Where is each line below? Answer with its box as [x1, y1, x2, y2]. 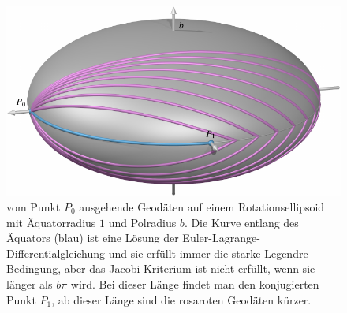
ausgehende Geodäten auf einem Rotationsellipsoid [79, 198, 325, 214]
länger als [6, 275, 53, 292]
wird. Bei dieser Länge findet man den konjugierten [70, 275, 319, 292]
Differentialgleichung [6, 244, 106, 261]
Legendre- [264, 244, 312, 261]
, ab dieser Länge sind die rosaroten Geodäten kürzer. [51, 291, 312, 307]
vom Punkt [6, 198, 61, 214]
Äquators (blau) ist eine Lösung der [6, 229, 179, 246]
